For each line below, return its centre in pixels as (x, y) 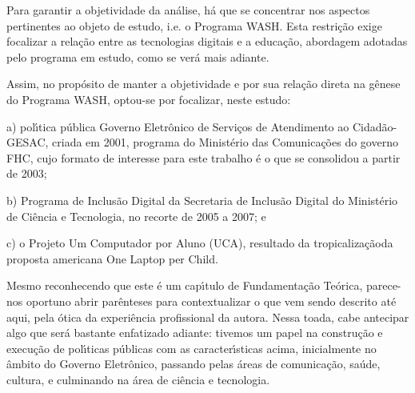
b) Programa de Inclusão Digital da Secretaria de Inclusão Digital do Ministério (202, 200)
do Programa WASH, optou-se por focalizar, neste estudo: (149, 99)
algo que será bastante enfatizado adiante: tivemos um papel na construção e (195, 333)
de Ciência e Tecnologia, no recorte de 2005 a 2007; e (136, 216)
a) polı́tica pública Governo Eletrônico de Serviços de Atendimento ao (178, 126)
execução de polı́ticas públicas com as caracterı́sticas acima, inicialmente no (192, 348)
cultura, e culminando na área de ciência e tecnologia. (138, 379)
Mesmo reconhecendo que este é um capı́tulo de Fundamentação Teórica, (185, 285)
